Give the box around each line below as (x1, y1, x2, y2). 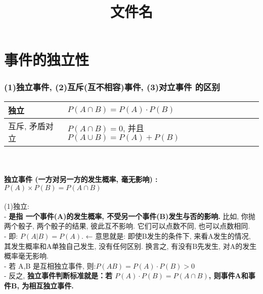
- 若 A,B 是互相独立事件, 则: (4, 260, 96, 271)
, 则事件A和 (208, 270, 248, 281)
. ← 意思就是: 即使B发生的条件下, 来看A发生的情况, (81, 230, 251, 241)
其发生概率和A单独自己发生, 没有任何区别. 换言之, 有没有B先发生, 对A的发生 (4, 240, 257, 251)
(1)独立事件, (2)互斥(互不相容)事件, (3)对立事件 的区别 (4, 81, 220, 93)
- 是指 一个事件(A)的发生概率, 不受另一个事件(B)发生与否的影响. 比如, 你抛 (4, 210, 255, 221)
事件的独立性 (4, 49, 90, 70)
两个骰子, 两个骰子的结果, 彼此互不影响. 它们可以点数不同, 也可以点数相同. (4, 220, 250, 231)
